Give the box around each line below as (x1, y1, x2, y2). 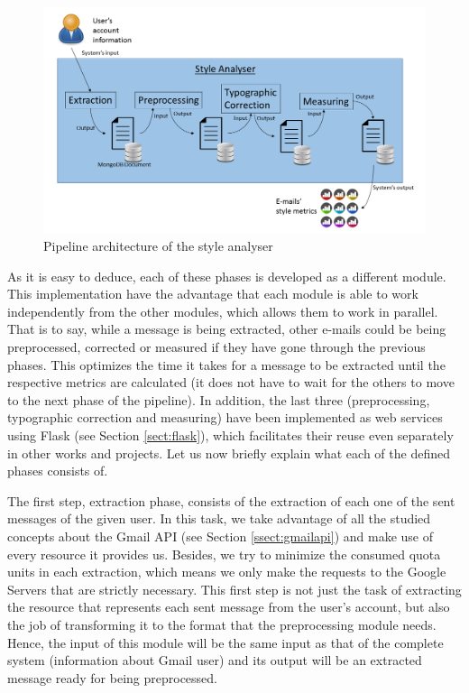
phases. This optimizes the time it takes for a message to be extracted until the (7, 355, 446, 374)
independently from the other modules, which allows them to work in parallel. (7, 301, 438, 320)
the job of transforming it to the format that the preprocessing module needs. (7, 614, 437, 633)
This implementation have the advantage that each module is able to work (7, 284, 418, 303)
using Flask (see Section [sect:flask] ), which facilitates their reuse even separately (7, 426, 454, 445)
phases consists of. (7, 461, 108, 480)
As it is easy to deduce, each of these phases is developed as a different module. (7, 266, 446, 285)
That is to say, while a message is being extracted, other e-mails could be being (7, 319, 446, 338)
